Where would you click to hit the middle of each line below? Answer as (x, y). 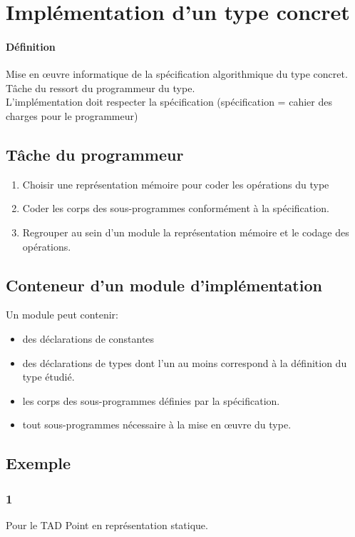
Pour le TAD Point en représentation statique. (107, 525)
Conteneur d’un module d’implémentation (164, 285)
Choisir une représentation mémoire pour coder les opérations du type (176, 184)
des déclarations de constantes (88, 338)
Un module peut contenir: (62, 315)
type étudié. (48, 377)
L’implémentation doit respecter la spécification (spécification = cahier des (169, 102)
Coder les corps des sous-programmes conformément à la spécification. (176, 208)
